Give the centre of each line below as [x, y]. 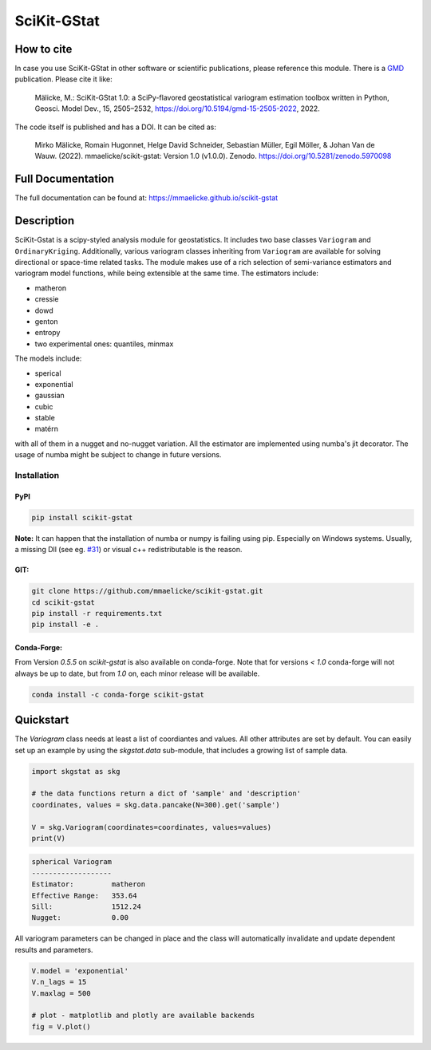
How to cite [43, 49]
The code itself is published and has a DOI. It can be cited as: [116, 127]
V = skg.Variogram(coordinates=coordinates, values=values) [152, 827]
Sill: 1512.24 [86, 907]
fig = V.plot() [61, 1026]
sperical [48, 373]
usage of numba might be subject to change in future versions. [118, 455]
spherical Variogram [71, 862]
